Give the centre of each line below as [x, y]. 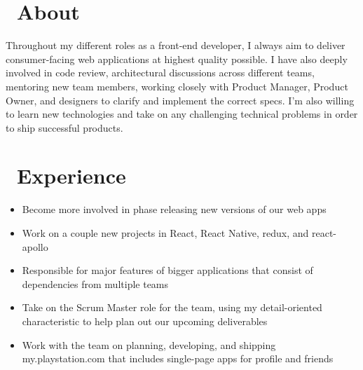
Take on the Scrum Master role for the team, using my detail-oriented [172, 307]
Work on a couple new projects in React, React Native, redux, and [165, 233]
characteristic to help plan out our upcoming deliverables [145, 321]
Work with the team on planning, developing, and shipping [149, 344]
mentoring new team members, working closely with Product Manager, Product [177, 86]
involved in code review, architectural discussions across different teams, [160, 73]
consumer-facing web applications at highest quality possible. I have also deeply [177, 59]
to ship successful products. [64, 127]
